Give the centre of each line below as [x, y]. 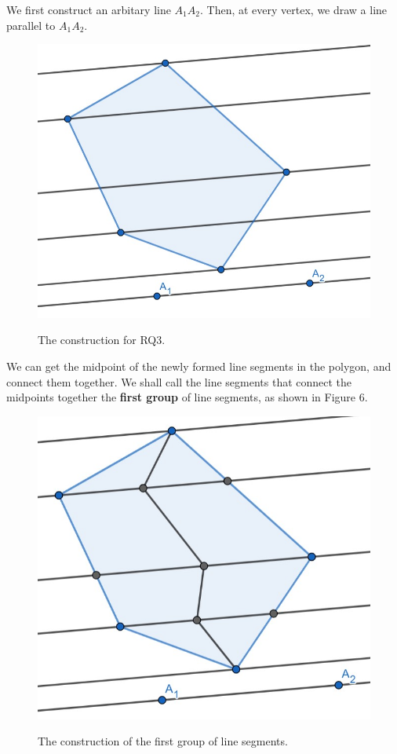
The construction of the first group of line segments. [163, 741]
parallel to [31, 25]
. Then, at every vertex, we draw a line [293, 9]
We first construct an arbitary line [89, 9]
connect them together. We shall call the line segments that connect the [179, 381]
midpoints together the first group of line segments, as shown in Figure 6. [187, 397]
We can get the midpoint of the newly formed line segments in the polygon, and [199, 366]
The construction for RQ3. [102, 340]
